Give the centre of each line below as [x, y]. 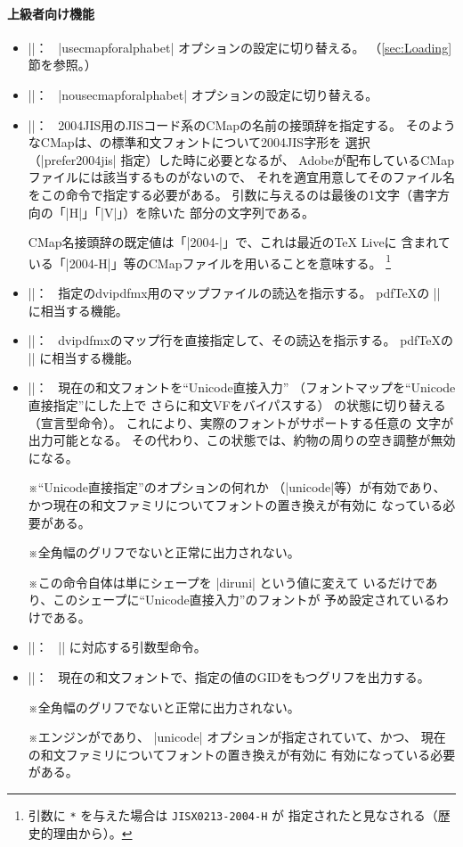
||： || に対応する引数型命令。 [117, 647]
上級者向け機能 [51, 13]
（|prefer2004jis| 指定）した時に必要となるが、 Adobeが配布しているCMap [241, 159]
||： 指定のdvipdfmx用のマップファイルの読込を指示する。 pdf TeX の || [234, 292]
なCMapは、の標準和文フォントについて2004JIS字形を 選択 [199, 142]
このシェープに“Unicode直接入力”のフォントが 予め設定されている [244, 600]
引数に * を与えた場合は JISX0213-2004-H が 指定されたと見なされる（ [233, 815]
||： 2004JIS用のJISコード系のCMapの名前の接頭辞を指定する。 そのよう [242, 124]
